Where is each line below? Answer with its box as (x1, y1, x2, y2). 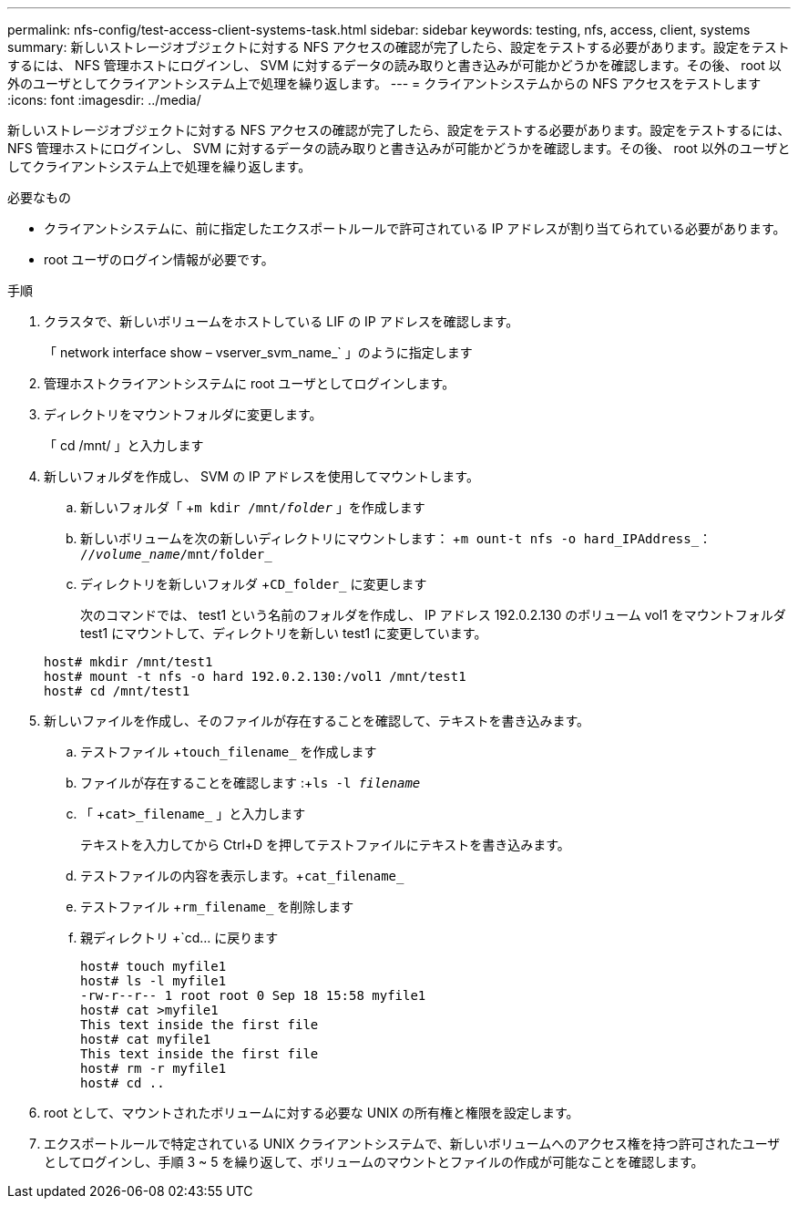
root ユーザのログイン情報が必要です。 (44, 252, 274, 267)
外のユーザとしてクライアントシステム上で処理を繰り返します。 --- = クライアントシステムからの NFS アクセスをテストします (7, 76, 762, 91)
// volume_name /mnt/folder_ (80, 547, 272, 562)
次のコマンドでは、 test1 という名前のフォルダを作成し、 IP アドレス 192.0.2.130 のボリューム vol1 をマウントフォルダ (80, 607, 786, 623)
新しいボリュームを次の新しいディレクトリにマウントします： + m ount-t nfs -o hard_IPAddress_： (80, 531, 712, 546)
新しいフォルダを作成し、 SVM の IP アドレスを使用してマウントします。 (44, 469, 479, 484)
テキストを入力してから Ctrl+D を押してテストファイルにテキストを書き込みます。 (80, 837, 570, 852)
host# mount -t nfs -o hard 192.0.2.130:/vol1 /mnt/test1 (44, 669, 466, 684)
